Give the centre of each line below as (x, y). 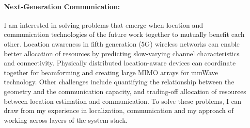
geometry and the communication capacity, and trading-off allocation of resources (125, 91)
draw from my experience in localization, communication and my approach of (119, 110)
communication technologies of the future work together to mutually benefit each (124, 34)
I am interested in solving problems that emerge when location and (103, 24)
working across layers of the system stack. (66, 120)
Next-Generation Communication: (62, 6)
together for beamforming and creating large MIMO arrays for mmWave (111, 72)
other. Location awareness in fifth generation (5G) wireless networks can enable (122, 43)
